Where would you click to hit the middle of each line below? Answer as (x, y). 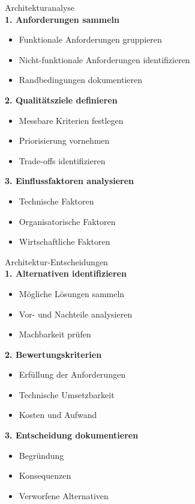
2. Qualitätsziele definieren (61, 100)
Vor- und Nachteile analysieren (76, 314)
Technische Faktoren (56, 201)
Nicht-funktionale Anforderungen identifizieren (104, 59)
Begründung (41, 455)
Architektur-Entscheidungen (56, 261)
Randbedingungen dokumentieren (81, 80)
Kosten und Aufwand (58, 415)
